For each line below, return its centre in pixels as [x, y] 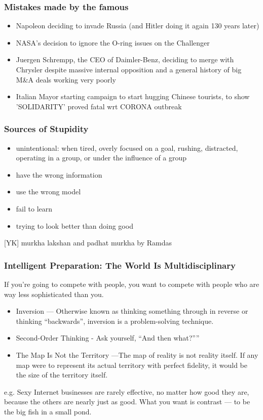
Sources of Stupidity [46, 129]
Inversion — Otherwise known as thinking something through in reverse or [132, 311]
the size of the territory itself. [62, 375]
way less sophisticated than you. [54, 294]
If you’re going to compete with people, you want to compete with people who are [132, 284]
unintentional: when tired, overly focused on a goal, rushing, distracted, [127, 148]
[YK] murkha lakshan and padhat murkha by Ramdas [88, 243]
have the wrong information [59, 174]
